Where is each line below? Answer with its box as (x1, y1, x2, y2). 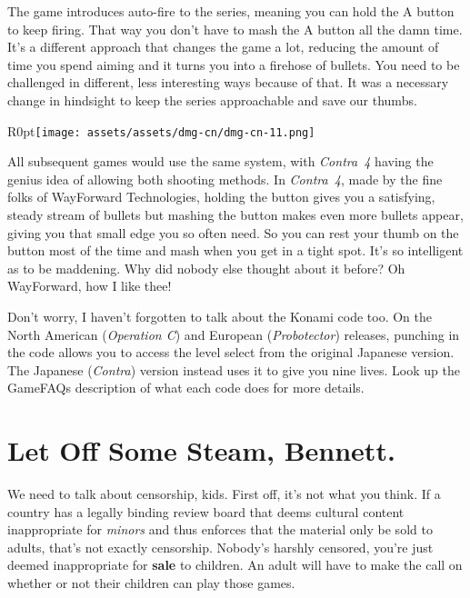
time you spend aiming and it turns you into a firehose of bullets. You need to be (7, 55, 460, 74)
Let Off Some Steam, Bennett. (7, 432, 395, 469)
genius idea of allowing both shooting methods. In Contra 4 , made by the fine (7, 169, 443, 188)
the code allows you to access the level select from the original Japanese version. (7, 343, 455, 362)
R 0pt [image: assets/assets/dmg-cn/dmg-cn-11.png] (7, 121, 315, 140)
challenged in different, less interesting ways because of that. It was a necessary (7, 73, 449, 92)
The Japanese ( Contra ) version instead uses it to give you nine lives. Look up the (7, 360, 460, 379)
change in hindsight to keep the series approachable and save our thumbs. (7, 90, 417, 109)
